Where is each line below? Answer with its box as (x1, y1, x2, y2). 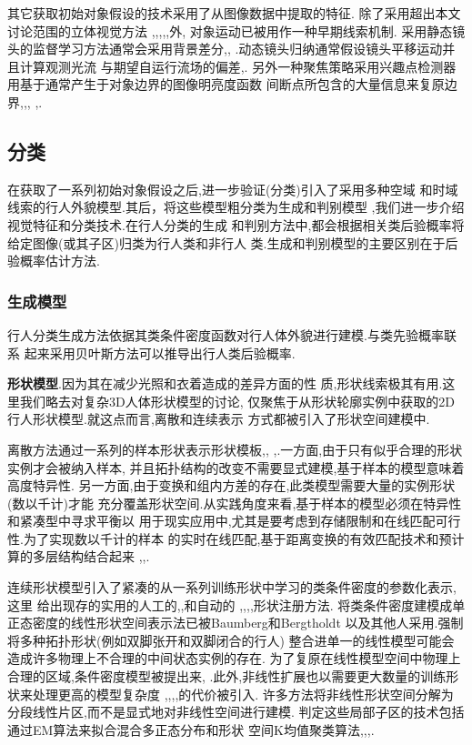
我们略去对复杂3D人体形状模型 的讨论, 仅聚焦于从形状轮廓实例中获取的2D (19, 391, 455, 410)
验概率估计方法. (7, 251, 100, 270)
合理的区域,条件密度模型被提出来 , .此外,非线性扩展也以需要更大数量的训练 (7, 667, 447, 686)
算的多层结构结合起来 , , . (7, 547, 150, 566)
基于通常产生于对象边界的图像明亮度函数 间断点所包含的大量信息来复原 (19, 75, 445, 94)
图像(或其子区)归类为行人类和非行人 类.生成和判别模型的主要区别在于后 (32, 233, 458, 252)
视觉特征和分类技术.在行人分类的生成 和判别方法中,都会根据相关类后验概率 (7, 215, 452, 234)
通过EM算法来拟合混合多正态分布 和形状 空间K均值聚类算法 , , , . (7, 720, 375, 739)
